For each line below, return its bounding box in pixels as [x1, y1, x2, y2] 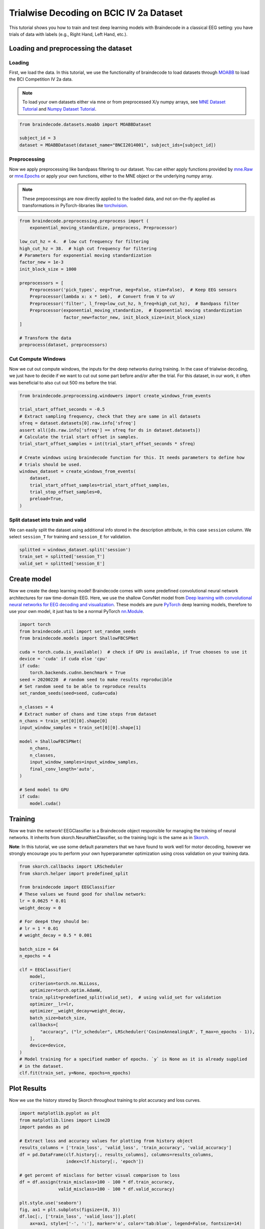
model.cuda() [29, 800, 61, 806]
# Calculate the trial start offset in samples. [19, 434, 139, 439]
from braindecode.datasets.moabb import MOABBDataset [19, 121, 152, 127]
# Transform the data [19, 335, 72, 341]
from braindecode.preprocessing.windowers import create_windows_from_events [19, 393, 211, 398]
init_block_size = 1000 [19, 266, 77, 272]
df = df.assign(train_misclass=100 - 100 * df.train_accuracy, [19, 1179, 175, 1185]
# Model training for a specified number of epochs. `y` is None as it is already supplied [19, 1056, 247, 1062]
